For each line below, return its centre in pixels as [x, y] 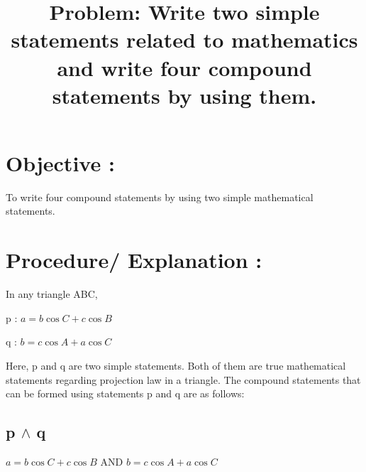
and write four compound [184, 67]
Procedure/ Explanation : [134, 260]
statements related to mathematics [184, 39]
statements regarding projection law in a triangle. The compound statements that [183, 379]
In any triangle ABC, [52, 294]
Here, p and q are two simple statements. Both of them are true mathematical [176, 365]
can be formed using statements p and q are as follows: [125, 393]
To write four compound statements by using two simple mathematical [160, 197]
